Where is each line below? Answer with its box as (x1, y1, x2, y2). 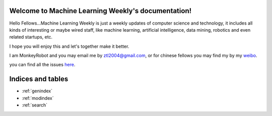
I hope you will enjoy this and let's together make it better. (9, 43, 129, 49)
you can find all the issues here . (9, 62, 76, 68)
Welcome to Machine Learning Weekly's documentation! (9, 7, 192, 15)
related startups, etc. (9, 34, 53, 40)
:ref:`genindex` (22, 88, 53, 94)
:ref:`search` (22, 102, 48, 108)
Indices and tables (9, 75, 69, 83)
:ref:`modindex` (22, 95, 54, 101)
